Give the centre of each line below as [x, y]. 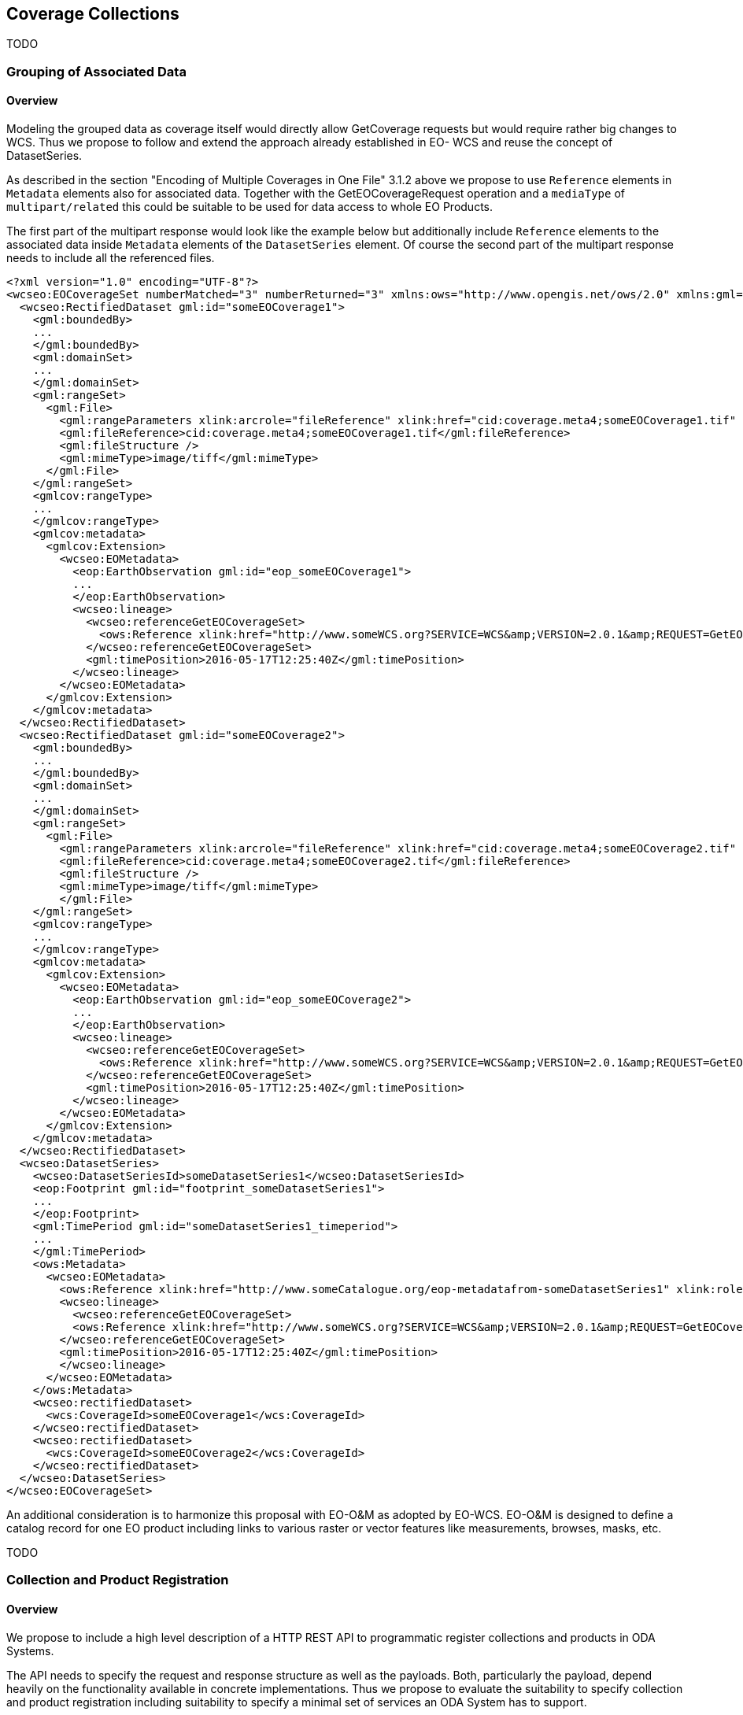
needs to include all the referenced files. [111, 258]
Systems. [30, 1650]
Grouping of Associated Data [96, 71]
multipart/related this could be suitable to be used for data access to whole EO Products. [250, 207]
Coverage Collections [93, 14]
